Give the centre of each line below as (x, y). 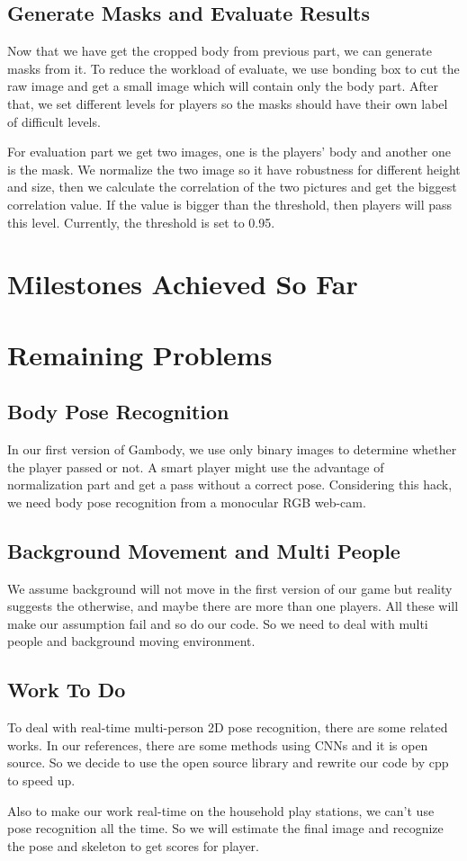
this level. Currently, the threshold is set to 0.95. (141, 222)
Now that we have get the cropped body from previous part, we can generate (220, 51)
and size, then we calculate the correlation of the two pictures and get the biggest (232, 187)
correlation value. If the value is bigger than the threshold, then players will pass (230, 204)
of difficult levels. (54, 121)
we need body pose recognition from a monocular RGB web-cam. (187, 502)
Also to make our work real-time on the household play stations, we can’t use (221, 810)
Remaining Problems (140, 354)
